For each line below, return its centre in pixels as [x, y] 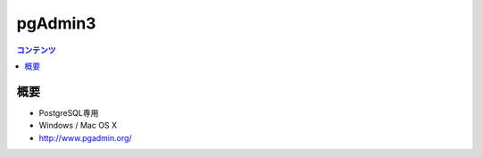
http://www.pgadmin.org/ [86, 137]
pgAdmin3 [56, 23]
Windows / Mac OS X [78, 126]
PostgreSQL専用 [69, 112]
